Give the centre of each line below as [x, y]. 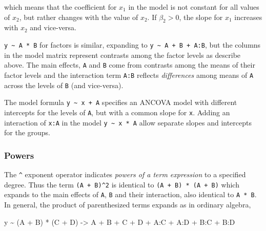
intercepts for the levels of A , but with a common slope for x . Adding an [117, 112]
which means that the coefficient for [60, 7]
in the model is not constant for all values [194, 7]
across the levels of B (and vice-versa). [64, 85]
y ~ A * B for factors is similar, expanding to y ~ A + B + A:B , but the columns [132, 44]
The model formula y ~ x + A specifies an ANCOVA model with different [121, 102]
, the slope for [201, 17]
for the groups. [27, 132]
